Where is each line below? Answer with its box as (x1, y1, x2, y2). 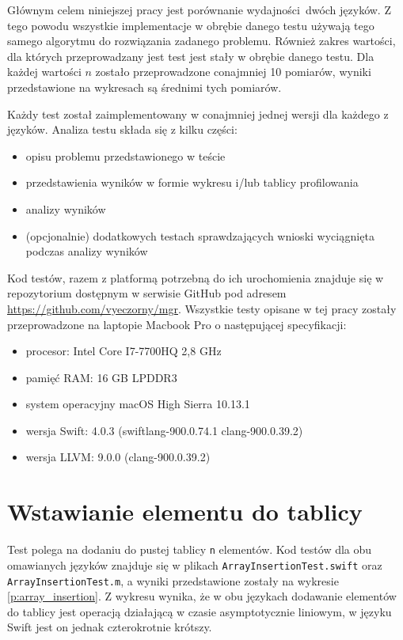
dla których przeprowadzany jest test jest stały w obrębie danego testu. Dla (7, 47, 374, 64)
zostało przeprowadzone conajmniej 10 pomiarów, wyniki (95, 63, 371, 80)
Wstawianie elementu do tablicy (7, 495, 363, 528)
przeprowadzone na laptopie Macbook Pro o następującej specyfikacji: (7, 316, 347, 332)
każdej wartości (7, 63, 82, 80)
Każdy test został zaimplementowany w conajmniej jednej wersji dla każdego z (7, 105, 389, 122)
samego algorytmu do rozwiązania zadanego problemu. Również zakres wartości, (7, 32, 396, 49)
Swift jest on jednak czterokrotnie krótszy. (7, 619, 212, 635)
